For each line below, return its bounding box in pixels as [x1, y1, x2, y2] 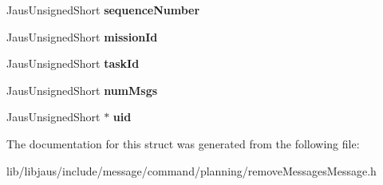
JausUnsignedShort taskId [6, 55, 140, 72]
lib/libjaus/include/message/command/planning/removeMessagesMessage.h [6, 162, 377, 179]
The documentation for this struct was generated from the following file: [6, 135, 360, 152]
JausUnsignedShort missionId [6, 28, 158, 45]
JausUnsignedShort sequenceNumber [6, 2, 200, 18]
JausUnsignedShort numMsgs [6, 81, 158, 98]
